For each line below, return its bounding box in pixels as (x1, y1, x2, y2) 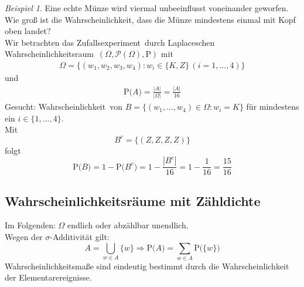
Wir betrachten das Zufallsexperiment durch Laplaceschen (5, 36, 215, 48)
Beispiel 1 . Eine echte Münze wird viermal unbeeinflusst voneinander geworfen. (5, 2, 289, 13)
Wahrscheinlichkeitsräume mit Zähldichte (5, 191, 261, 210)
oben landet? (5, 25, 51, 37)
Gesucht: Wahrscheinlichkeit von (5, 100, 122, 113)
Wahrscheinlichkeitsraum (5, 48, 94, 60)
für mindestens (246, 100, 299, 113)
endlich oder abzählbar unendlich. (67, 219, 189, 231)
